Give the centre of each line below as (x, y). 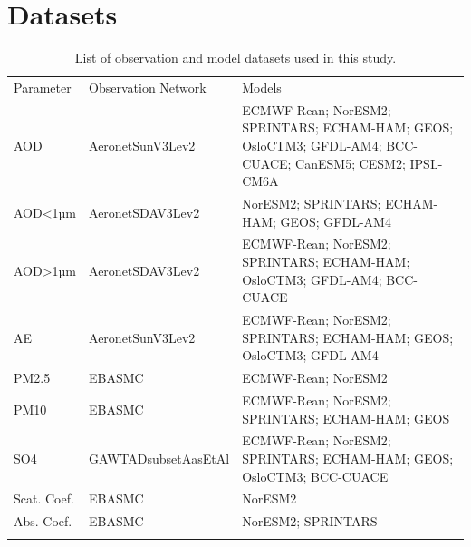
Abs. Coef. (43, 521)
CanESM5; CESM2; (351, 163)
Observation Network (148, 87)
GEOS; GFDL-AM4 (336, 221)
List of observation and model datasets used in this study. (235, 58)
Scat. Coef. (44, 498)
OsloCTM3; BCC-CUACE (315, 476)
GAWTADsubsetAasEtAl (159, 458)
